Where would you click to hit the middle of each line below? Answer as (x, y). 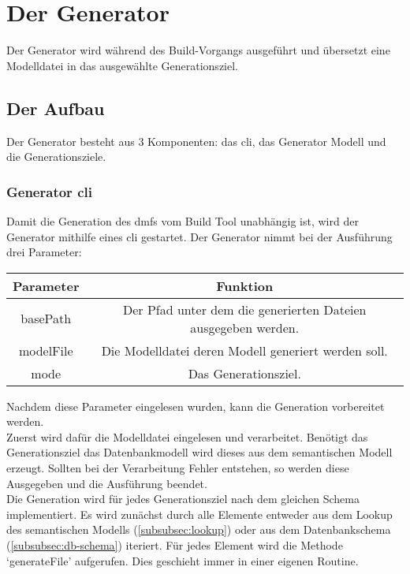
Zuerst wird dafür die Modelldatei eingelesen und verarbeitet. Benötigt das (187, 436)
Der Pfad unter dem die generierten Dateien (245, 309)
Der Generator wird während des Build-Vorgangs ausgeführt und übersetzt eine (198, 50)
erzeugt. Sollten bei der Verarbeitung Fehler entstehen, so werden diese (178, 468)
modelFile (46, 350)
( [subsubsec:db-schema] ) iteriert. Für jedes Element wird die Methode (175, 545)
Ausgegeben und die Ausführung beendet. (107, 483)
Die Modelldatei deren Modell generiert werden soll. (244, 350)
